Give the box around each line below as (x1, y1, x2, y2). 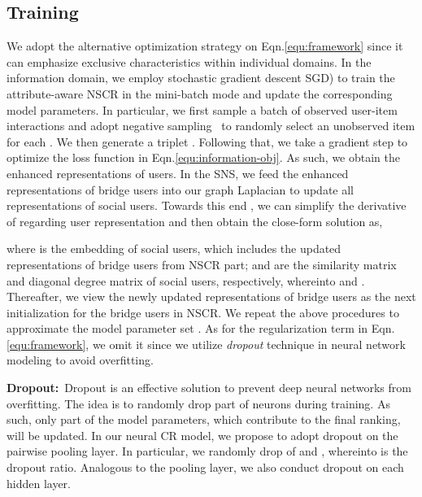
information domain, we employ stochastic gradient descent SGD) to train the (7, 69, 395, 86)
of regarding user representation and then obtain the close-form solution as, (7, 212, 383, 229)
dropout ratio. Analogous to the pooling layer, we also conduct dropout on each (7, 459, 404, 476)
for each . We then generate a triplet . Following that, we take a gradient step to (7, 133, 408, 150)
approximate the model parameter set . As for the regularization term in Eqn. (7, 320, 395, 337)
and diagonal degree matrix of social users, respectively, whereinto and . (7, 272, 365, 289)
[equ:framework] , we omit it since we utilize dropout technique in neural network (7, 335, 406, 352)
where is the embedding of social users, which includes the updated (7, 240, 342, 257)
